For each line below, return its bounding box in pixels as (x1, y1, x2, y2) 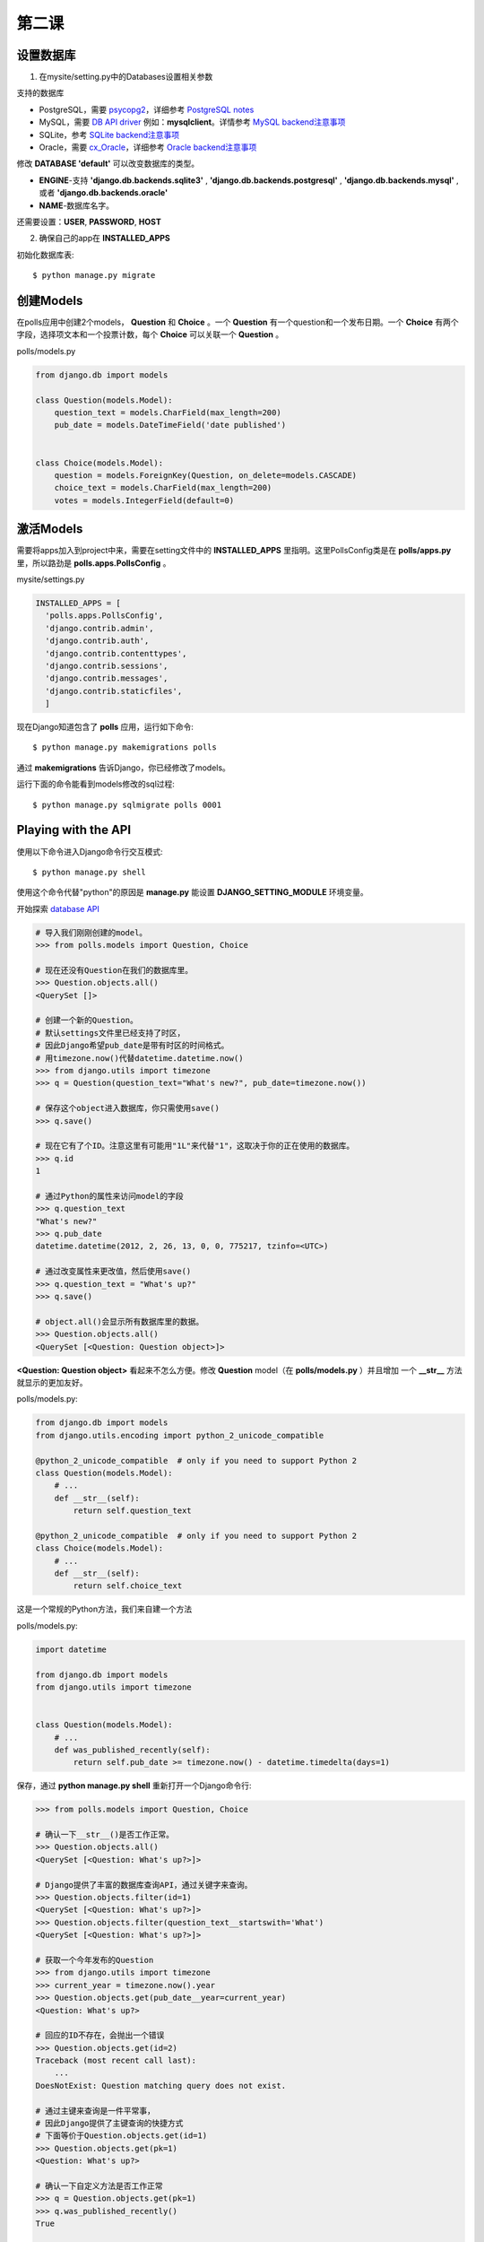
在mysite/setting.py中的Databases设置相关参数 (39, 72, 213, 83)
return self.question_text (73, 1506, 192, 1516)
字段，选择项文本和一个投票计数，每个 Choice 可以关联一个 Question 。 (16, 329, 284, 340)
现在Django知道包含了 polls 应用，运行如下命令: (16, 722, 194, 733)
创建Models (16, 292, 83, 308)
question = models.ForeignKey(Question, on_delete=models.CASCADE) (54, 470, 358, 480)
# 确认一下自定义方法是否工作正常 (35, 2181, 163, 2191)
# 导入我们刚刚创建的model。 (35, 927, 148, 937)
